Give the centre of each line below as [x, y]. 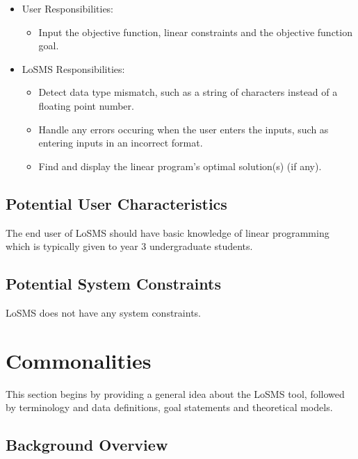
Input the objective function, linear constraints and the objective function [195, 32]
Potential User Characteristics [116, 203]
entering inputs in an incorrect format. [121, 143]
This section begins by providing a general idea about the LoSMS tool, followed [175, 393]
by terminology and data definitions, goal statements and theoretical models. [169, 407]
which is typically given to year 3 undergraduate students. [129, 246]
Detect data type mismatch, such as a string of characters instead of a [188, 92]
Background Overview [87, 445]
